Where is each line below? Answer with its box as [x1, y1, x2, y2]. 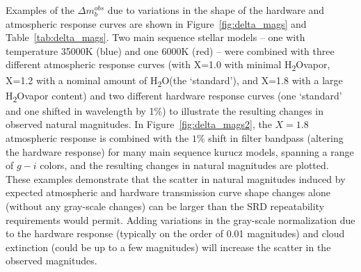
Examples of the [6, 3, 75, 17]
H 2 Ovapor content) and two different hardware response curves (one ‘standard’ [6, 88, 342, 104]
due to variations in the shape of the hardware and [107, 3, 325, 17]
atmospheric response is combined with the [6, 130, 189, 145]
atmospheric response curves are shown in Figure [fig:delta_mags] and [6, 16, 307, 31]
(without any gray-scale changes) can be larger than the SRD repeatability [6, 198, 325, 213]
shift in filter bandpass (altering [208, 130, 344, 145]
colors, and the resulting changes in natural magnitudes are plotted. [40, 158, 329, 173]
